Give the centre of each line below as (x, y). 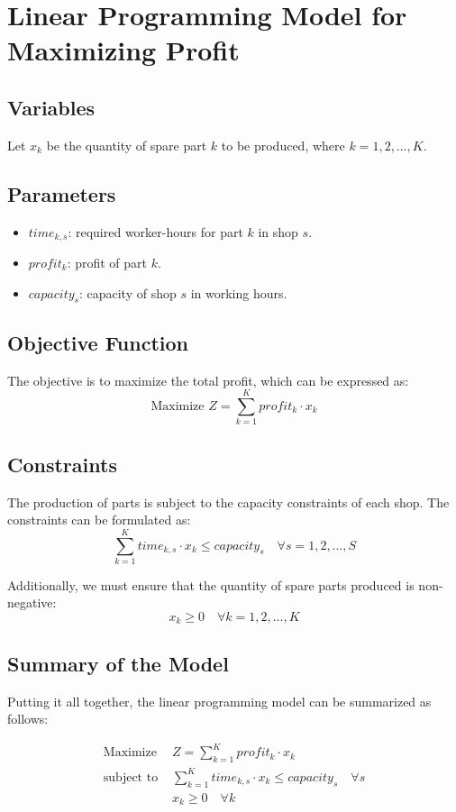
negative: (32, 602)
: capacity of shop (128, 292)
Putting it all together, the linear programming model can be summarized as (219, 701)
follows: (28, 719)
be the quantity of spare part (127, 145)
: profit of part (107, 263)
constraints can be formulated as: (99, 520)
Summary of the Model (118, 663)
